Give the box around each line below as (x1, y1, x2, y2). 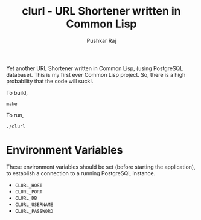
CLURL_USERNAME (14, 201, 54, 208)
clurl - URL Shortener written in (22, 4, 181, 18)
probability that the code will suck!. (6, 77, 94, 85)
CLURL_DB (14, 195, 37, 201)
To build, (6, 89, 28, 96)
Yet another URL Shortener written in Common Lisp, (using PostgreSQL (6, 65, 183, 72)
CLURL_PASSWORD (14, 208, 54, 214)
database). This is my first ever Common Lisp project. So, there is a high (6, 71, 186, 78)
